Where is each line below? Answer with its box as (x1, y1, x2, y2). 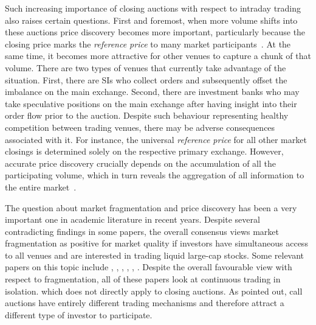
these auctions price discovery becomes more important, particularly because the (5, 26, 306, 38)
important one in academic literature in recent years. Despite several (5, 213, 260, 226)
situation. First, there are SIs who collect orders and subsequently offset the (5, 73, 287, 86)
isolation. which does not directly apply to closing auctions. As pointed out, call (5, 284, 303, 297)
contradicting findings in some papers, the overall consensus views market (5, 225, 280, 237)
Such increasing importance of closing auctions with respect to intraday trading (5, 2, 301, 14)
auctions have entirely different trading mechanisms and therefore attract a (5, 296, 284, 309)
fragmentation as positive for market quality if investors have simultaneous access (5, 237, 308, 250)
